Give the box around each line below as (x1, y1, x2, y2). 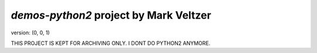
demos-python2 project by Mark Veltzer (11, 9, 211, 22)
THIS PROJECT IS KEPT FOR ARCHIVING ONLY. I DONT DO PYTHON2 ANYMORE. (11, 40, 211, 47)
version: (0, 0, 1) (11, 29, 50, 36)
